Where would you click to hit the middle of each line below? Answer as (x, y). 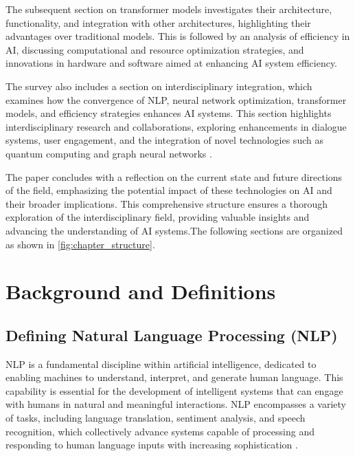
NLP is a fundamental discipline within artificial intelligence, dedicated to (161, 363)
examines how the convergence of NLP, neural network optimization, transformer (176, 99)
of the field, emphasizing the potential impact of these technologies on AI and (169, 190)
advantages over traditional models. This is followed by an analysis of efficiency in (178, 36)
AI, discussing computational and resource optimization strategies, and (155, 49)
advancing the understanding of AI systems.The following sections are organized (174, 230)
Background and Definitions (141, 291)
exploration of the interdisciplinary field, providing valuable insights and (158, 217)
